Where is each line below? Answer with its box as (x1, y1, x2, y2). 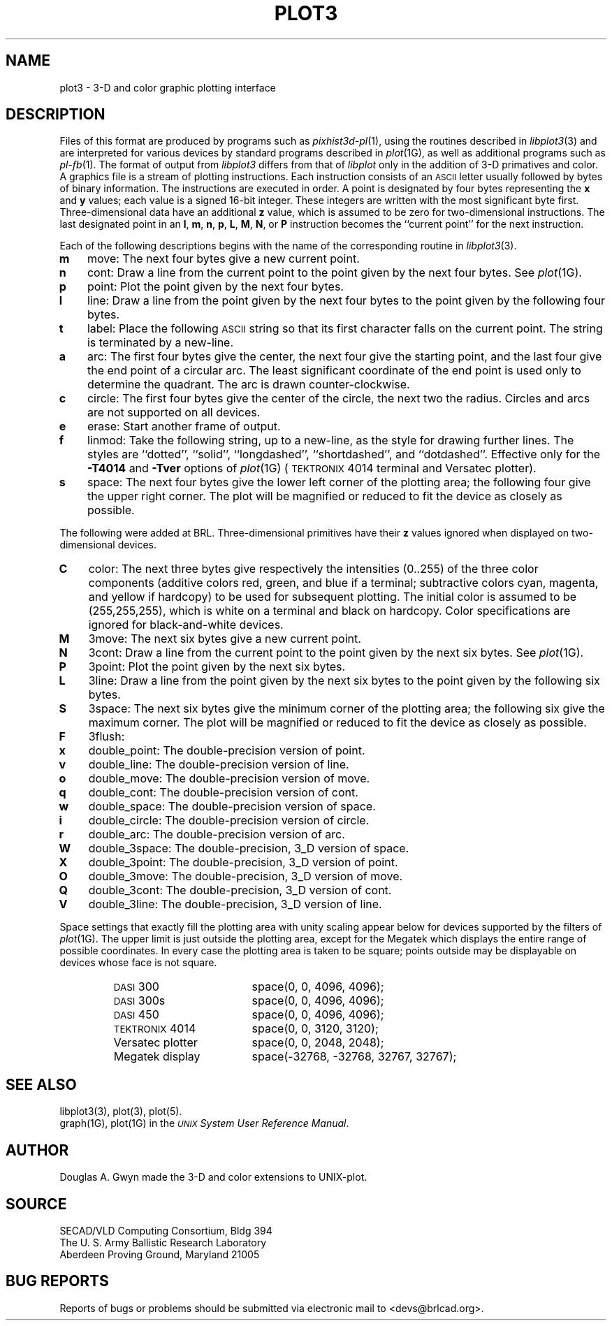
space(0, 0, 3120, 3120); (252, 1021, 379, 1036)
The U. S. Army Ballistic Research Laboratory (59, 1236, 267, 1248)
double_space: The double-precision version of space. (88, 799, 376, 814)
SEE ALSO (6, 1075, 77, 1093)
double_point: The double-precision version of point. (88, 743, 365, 758)
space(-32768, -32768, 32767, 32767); (252, 1049, 457, 1064)
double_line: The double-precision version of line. (88, 757, 349, 772)
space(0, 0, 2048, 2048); (252, 1035, 384, 1050)
